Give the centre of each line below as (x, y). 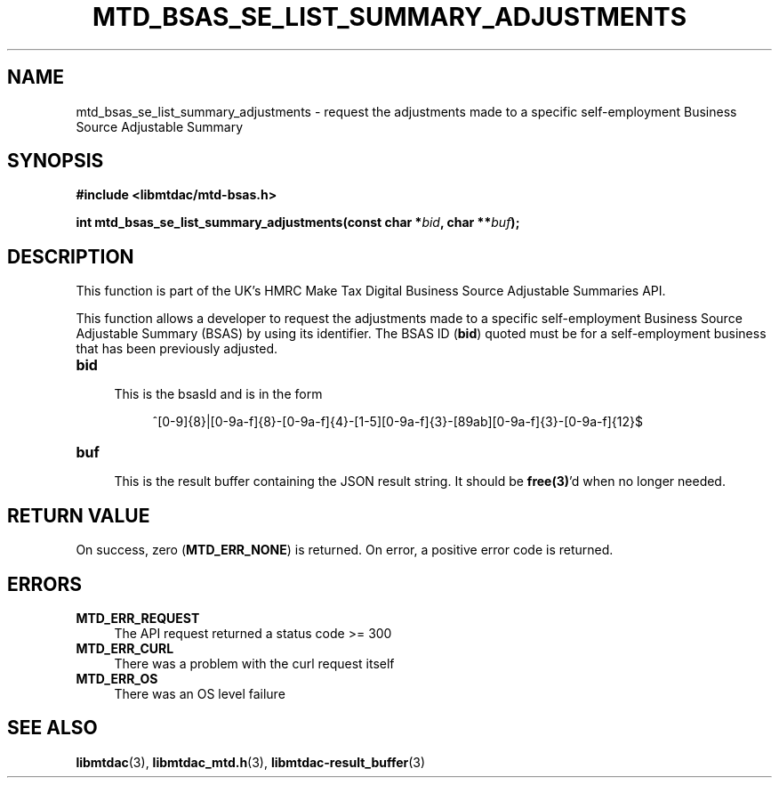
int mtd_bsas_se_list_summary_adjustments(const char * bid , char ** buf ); (298, 223)
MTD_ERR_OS (117, 678)
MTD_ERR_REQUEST (138, 618)
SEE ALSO (52, 728)
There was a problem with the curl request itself (254, 663)
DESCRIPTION (71, 256)
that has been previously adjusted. (177, 349)
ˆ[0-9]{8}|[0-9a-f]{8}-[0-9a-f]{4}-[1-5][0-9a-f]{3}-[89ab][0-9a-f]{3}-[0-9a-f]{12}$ (398, 422)
